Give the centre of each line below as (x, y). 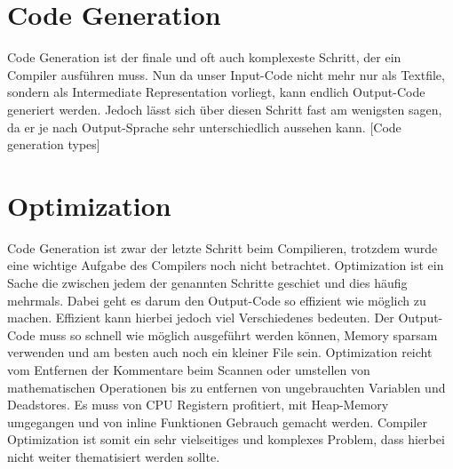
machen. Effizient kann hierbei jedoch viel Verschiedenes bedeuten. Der (201, 318)
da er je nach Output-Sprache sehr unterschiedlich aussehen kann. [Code (204, 127)
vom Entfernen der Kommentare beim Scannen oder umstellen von (189, 369)
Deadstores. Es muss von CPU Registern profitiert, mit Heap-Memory (198, 405)
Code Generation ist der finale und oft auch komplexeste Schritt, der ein (204, 57)
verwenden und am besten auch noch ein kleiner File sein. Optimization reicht (220, 352)
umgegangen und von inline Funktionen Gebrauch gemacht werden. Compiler (217, 421)
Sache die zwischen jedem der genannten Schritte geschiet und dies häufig (207, 282)
